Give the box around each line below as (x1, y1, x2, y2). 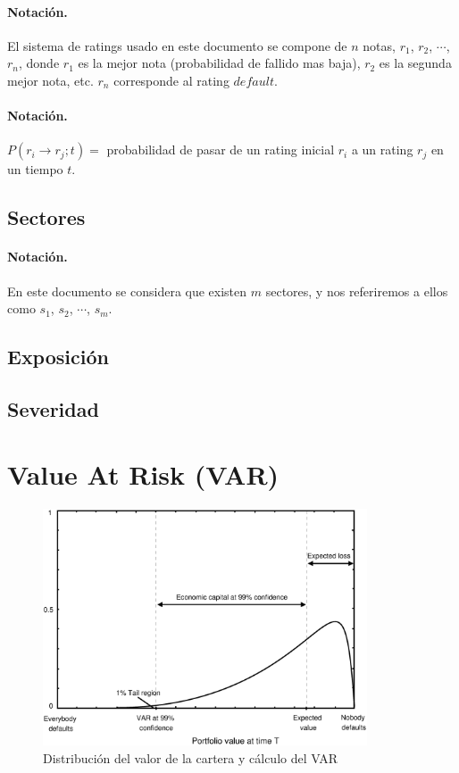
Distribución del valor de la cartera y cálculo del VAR (43, 748, 338, 767)
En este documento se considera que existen (7, 281, 247, 300)
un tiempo (7, 160, 63, 179)
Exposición (7, 343, 109, 370)
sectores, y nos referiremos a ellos (265, 281, 448, 300)
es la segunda (379, 54, 452, 72)
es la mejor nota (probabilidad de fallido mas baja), (78, 54, 361, 72)
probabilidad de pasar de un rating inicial (106, 140, 335, 159)
